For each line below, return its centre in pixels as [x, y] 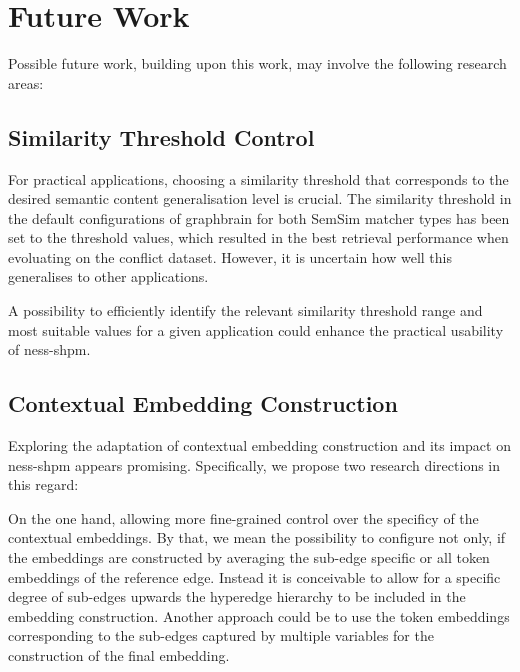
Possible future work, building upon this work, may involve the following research [257, 63]
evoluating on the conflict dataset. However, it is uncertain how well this [230, 256]
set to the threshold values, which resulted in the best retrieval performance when [258, 237]
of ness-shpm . [49, 349]
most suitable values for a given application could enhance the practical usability [256, 329]
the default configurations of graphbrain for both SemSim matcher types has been [259, 217]
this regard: [43, 484]
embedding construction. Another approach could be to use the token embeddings [259, 615]
